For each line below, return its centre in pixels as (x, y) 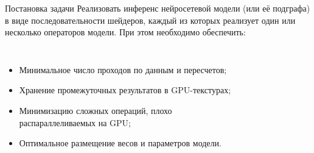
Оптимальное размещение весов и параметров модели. (120, 143)
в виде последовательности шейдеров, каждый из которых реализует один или (150, 20)
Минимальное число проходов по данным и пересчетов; (123, 69)
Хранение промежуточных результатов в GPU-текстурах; (125, 90)
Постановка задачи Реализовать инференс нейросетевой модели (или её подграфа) (158, 8)
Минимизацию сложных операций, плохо (96, 110)
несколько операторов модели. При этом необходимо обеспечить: (125, 32)
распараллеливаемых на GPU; (75, 122)
